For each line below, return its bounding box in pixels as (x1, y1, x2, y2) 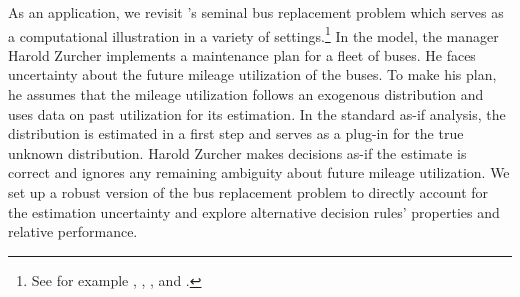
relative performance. (8, 221, 138, 242)
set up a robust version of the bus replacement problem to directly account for (8, 182, 489, 202)
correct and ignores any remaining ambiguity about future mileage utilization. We (8, 162, 510, 183)
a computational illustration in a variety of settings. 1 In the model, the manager (8, 22, 499, 46)
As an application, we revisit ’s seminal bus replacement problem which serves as (8, 2, 504, 22)
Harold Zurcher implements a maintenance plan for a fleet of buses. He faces (8, 44, 476, 65)
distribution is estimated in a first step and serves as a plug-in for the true (8, 123, 464, 144)
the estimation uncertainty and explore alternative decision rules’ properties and (8, 201, 500, 222)
